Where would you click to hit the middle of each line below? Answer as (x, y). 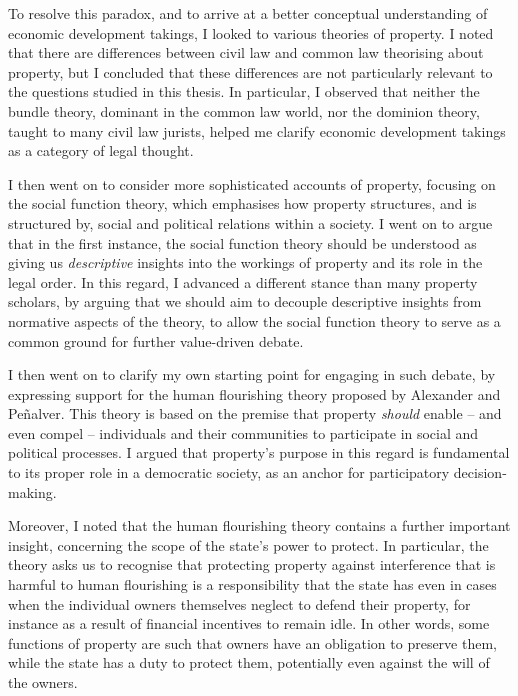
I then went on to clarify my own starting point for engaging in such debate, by (252, 374)
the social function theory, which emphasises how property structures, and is (242, 203)
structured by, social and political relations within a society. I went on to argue (250, 222)
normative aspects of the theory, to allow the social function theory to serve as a (254, 320)
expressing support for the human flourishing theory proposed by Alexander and (254, 393)
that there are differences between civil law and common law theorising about (246, 52)
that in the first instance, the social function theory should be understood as (242, 242)
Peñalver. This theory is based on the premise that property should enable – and (255, 413)
